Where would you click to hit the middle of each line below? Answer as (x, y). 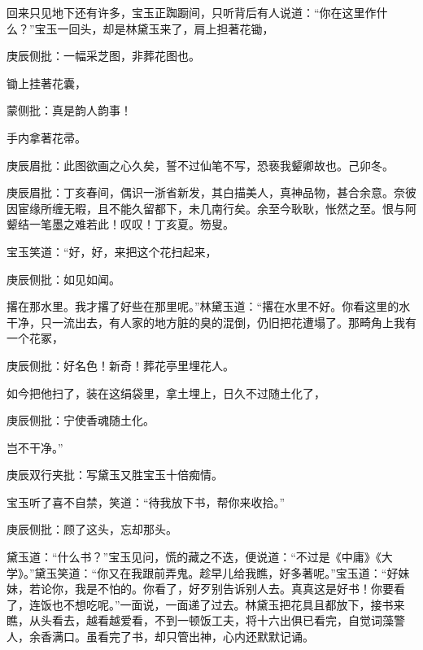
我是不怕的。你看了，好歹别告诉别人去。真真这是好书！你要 (234, 589)
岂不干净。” (35, 447)
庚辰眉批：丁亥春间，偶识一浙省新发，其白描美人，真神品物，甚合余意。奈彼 (211, 192)
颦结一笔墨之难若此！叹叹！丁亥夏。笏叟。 (120, 224)
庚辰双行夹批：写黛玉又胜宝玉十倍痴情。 (115, 475)
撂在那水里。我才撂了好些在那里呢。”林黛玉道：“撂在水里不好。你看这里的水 (209, 306)
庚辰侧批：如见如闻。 (63, 279)
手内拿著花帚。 (46, 137)
